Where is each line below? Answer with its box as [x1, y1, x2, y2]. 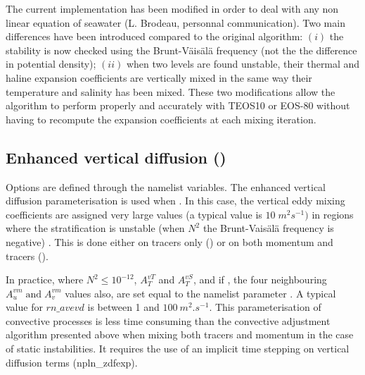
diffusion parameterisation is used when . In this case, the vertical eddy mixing [6, 193, 345, 208]
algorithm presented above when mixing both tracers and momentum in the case [6, 327, 354, 342]
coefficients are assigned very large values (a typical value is [6, 207, 262, 221]
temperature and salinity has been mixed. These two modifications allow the [6, 84, 335, 99]
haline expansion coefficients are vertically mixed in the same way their [6, 70, 312, 85]
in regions [312, 207, 354, 221]
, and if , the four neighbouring [193, 272, 327, 287]
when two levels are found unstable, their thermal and [126, 56, 360, 71]
